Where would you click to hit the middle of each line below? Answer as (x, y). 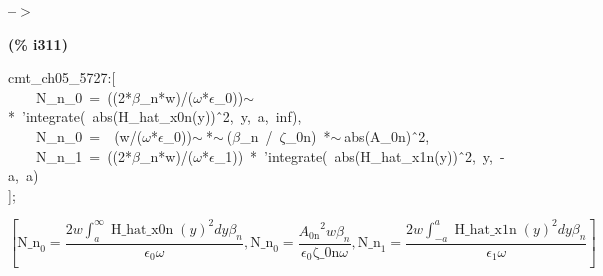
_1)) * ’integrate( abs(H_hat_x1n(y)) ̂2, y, (353, 155)
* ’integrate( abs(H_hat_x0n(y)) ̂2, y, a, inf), (155, 116)
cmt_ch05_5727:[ (62, 77)
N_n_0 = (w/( (89, 135)
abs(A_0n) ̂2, (387, 135)
